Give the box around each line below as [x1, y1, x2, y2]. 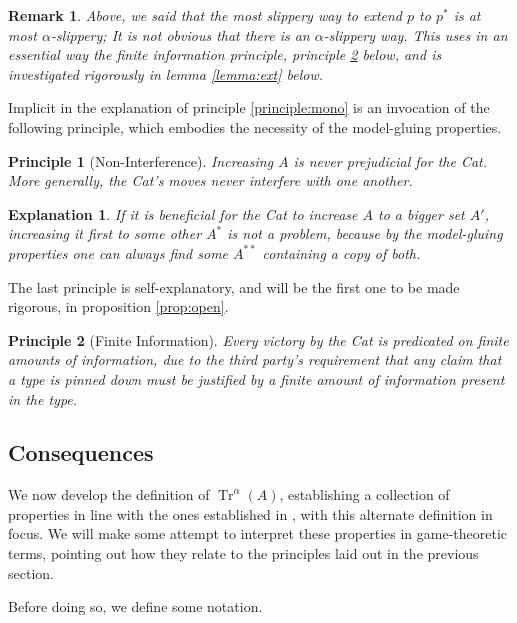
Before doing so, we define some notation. [8, 596, 263, 617]
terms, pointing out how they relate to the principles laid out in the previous [8, 543, 479, 564]
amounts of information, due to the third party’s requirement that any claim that [8, 349, 502, 370]
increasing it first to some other [8, 223, 202, 244]
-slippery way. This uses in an [323, 24, 508, 45]
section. [8, 562, 54, 583]
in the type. [8, 388, 78, 409]
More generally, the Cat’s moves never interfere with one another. [8, 170, 413, 191]
